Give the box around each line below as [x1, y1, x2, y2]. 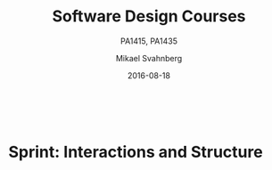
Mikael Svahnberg [115, 53, 183, 63]
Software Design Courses [52, 6, 246, 27]
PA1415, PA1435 [120, 36, 177, 46]
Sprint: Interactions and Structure [8, 142, 264, 162]
